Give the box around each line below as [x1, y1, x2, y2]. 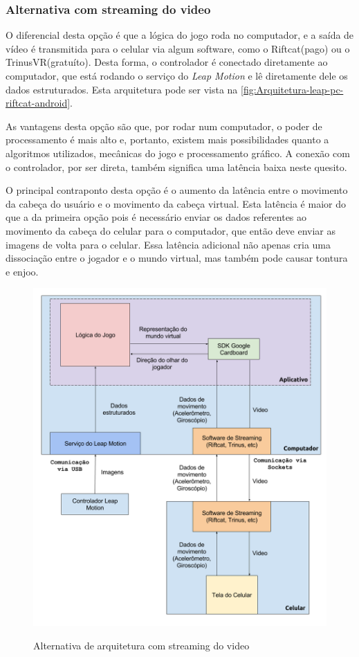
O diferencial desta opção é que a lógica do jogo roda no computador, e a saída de [6, 28, 354, 42]
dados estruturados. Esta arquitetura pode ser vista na [6, 82, 238, 96]
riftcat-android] [6, 96, 71, 110]
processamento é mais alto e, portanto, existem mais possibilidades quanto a [6, 132, 329, 147]
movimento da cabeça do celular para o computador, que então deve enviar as [6, 223, 335, 237]
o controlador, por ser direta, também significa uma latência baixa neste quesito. [6, 159, 347, 174]
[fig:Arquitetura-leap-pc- [241, 82, 344, 96]
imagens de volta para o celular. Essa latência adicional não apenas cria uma [6, 237, 331, 251]
